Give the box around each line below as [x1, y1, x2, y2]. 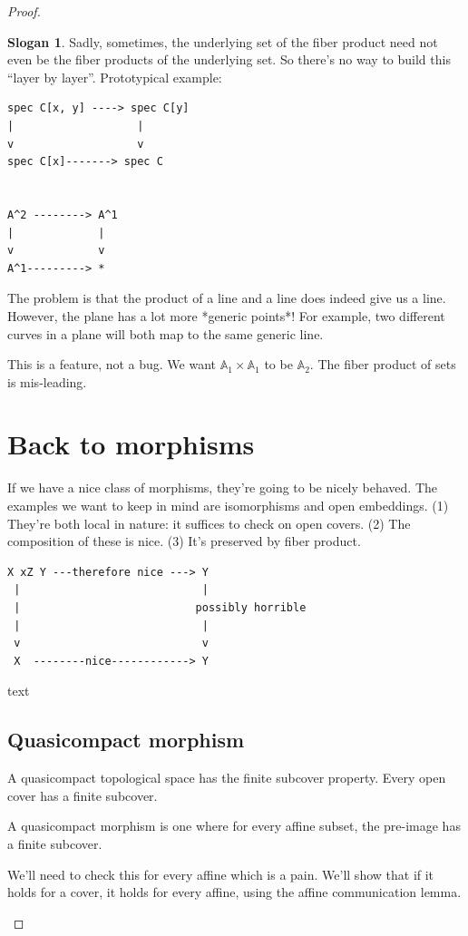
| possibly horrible [14, 600, 307, 614]
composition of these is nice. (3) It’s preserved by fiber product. [7, 531, 361, 551]
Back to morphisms [7, 425, 255, 463]
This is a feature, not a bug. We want [7, 355, 217, 374]
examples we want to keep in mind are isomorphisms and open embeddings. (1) [7, 496, 449, 514]
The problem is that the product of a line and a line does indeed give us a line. [7, 288, 446, 307]
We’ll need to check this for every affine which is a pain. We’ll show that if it [7, 864, 434, 883]
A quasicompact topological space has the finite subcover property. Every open [7, 768, 446, 787]
